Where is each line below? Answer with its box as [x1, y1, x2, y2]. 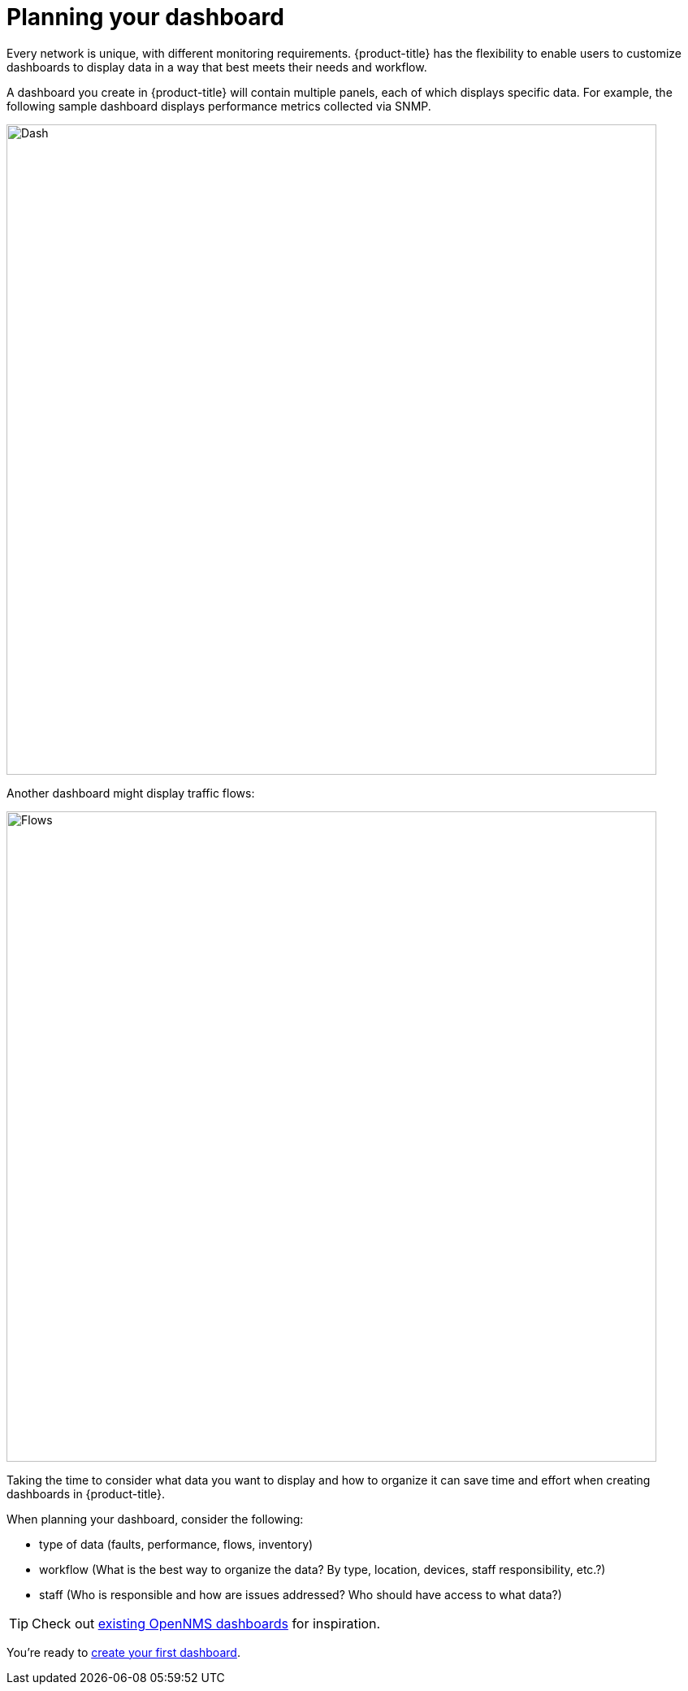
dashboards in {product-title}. [6, 1486, 166, 1501]
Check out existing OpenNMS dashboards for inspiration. [32, 1615, 381, 1632]
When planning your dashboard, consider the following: [6, 1511, 304, 1526]
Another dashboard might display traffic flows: [6, 785, 255, 800]
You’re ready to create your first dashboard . [6, 1645, 240, 1659]
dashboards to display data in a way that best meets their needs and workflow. [6, 59, 427, 74]
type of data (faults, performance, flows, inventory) [39, 1537, 314, 1551]
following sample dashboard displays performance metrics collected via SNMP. [6, 98, 431, 113]
